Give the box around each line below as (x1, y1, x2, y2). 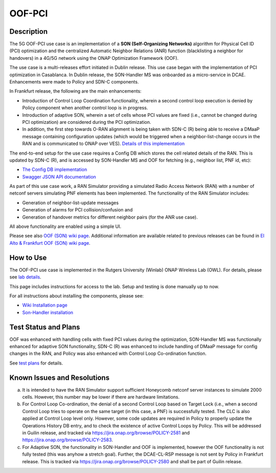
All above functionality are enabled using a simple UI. (9, 223, 122, 230)
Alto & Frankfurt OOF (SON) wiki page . (9, 240, 90, 246)
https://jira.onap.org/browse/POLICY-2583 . (22, 437, 113, 443)
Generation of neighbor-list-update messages (22, 200, 119, 206)
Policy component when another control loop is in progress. (22, 105, 148, 111)
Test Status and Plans (9, 322, 80, 331)
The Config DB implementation (22, 166, 87, 173)
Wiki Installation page (22, 302, 67, 308)
